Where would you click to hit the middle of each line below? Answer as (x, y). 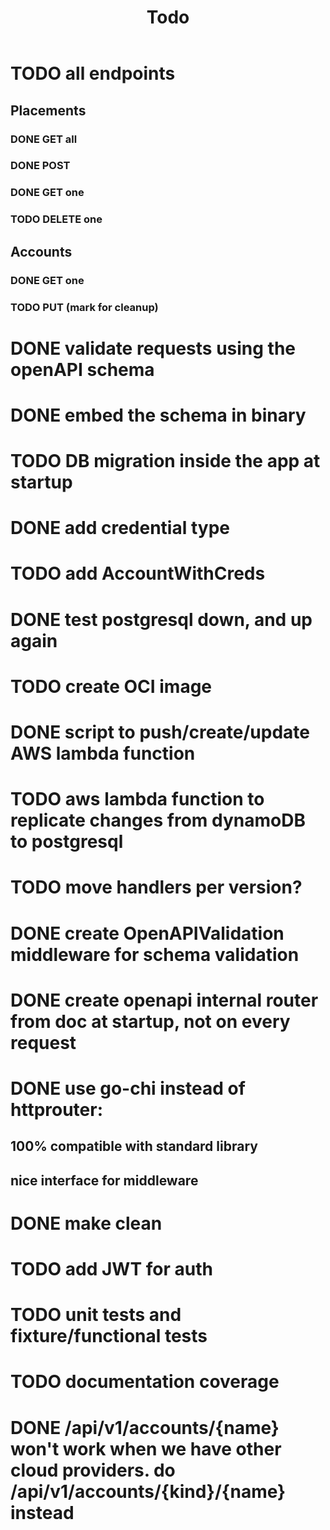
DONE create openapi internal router (164, 1000)
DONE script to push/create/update (160, 732)
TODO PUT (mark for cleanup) (84, 307)
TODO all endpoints (93, 73)
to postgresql (67, 842)
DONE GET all (44, 139)
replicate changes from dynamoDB (158, 820)
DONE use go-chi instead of (128, 1088)
